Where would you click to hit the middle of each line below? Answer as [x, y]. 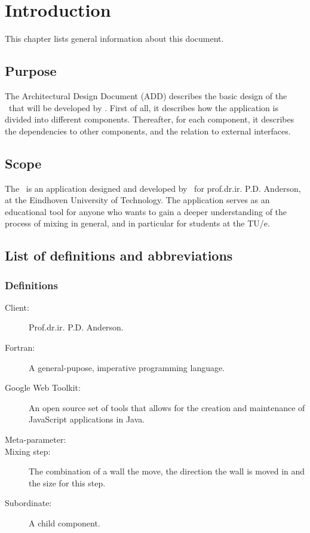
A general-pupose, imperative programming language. [127, 367]
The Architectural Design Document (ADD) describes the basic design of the [146, 95]
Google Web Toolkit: [43, 388]
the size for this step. [67, 483]
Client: [17, 307]
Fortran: [20, 347]
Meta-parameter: [36, 439]
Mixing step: [28, 451]
